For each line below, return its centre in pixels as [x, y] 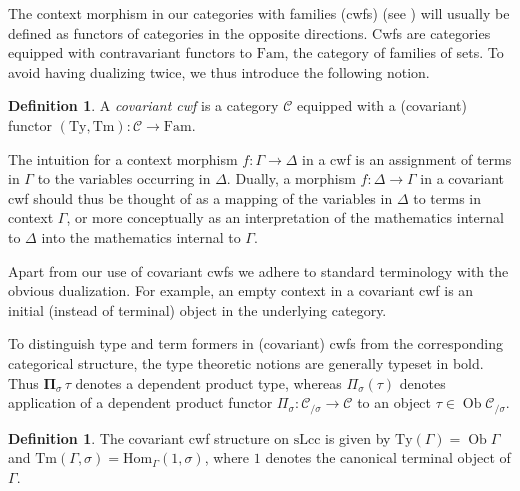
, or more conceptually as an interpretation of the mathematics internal [285, 217]
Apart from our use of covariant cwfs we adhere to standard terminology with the [258, 270]
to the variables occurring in [124, 178]
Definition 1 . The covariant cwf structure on [148, 437]
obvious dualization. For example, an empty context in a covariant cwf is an [241, 290]
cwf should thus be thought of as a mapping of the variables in [200, 197]
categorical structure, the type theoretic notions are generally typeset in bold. [246, 362]
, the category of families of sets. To [394, 52]
